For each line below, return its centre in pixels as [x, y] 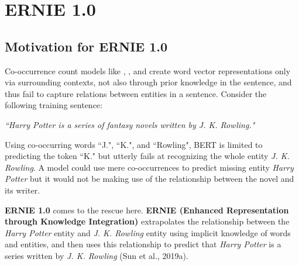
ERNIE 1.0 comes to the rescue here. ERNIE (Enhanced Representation [147, 210]
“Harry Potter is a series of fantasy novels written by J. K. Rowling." [130, 124]
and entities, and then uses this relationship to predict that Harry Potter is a [143, 244]
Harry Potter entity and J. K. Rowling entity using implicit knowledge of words [148, 232]
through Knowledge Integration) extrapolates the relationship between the [147, 221]
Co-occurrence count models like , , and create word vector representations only [148, 70]
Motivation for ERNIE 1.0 [86, 46]
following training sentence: [54, 105]
